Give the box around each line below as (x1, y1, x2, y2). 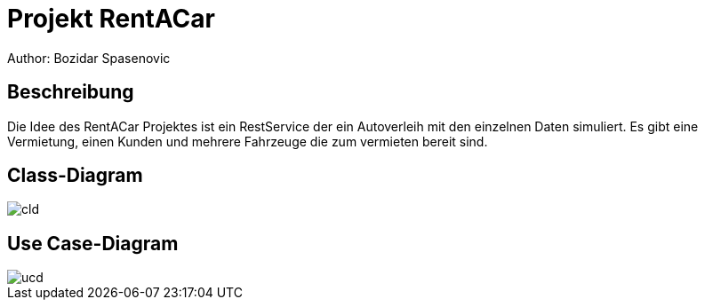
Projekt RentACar (7, 4, 215, 34)
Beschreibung (7, 81, 134, 104)
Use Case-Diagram (7, 232, 179, 255)
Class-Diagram (7, 164, 143, 187)
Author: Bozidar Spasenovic (7, 50, 171, 66)
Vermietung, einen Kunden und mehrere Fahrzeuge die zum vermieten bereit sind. (7, 133, 488, 149)
